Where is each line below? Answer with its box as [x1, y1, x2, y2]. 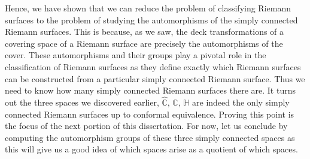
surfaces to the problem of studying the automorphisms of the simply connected [5, 13, 298, 26]
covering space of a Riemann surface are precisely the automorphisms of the [5, 37, 283, 49]
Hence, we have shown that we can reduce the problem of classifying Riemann [5, 2, 291, 14]
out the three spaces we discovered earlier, [5, 95, 159, 108]
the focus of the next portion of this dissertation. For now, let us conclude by [5, 119, 288, 132]
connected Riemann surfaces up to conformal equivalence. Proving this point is [5, 107, 294, 120]
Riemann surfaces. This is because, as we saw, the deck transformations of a [5, 25, 284, 38]
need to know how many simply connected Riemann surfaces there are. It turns [5, 84, 296, 97]
